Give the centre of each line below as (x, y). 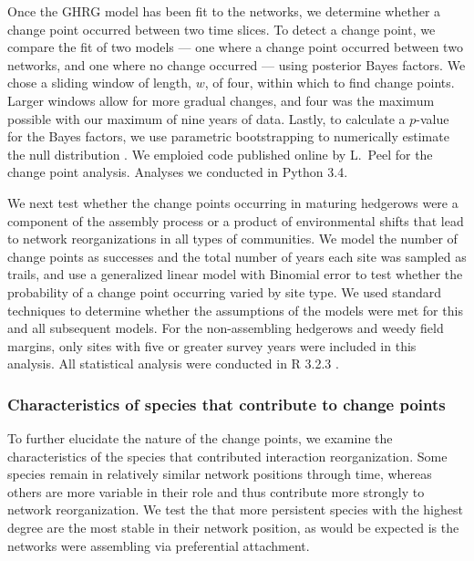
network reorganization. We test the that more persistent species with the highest (235, 509)
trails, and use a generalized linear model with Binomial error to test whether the (235, 274)
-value (433, 118)
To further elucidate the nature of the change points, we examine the (200, 438)
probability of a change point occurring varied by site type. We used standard (225, 291)
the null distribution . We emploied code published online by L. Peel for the (220, 154)
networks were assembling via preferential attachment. (159, 545)
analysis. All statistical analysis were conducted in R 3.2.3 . (173, 364)
